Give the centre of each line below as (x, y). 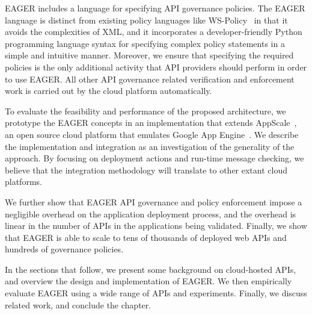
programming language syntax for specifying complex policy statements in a (145, 43)
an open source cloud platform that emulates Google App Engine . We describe (152, 134)
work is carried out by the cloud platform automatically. (109, 91)
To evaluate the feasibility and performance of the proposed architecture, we (145, 111)
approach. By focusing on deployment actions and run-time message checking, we (154, 158)
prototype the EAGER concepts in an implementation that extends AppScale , (151, 123)
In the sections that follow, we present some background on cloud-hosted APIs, (151, 269)
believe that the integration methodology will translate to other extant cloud (146, 170)
